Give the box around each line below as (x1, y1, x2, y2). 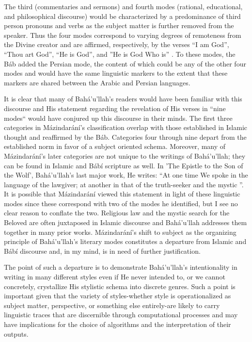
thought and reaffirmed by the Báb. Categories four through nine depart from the (4, 131, 247, 142)
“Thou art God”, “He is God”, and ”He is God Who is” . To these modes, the (4, 49, 236, 59)
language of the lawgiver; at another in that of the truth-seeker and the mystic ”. (4, 179, 244, 189)
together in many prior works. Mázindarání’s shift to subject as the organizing (4, 227, 236, 237)
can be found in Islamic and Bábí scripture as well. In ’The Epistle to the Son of (4, 160, 243, 170)
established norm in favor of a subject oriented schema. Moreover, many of (4, 141, 226, 151)
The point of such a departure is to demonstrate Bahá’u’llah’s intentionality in (4, 262, 237, 272)
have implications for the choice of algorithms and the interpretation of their (4, 319, 231, 329)
